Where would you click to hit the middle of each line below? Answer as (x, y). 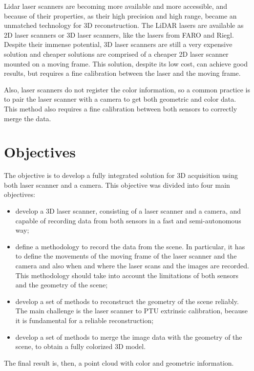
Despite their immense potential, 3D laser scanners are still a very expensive (118, 44)
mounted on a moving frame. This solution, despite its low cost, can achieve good (126, 63)
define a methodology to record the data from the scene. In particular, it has (130, 246)
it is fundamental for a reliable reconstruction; (85, 320)
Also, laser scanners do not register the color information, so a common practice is (127, 89)
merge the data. (28, 118)
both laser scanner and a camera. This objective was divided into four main (117, 185)
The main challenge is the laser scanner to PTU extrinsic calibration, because (131, 311)
